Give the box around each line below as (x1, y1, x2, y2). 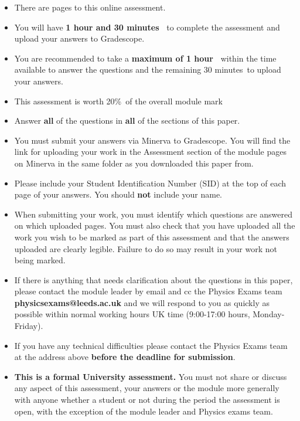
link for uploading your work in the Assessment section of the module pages (14, 145, 287, 158)
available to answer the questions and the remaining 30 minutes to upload (14, 63, 281, 76)
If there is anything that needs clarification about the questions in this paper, (14, 273, 293, 286)
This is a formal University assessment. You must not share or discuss (14, 370, 287, 382)
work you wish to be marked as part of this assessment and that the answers (14, 230, 289, 243)
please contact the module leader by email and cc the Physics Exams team (14, 285, 282, 297)
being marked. (14, 254, 66, 266)
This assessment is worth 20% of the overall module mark (14, 94, 223, 107)
